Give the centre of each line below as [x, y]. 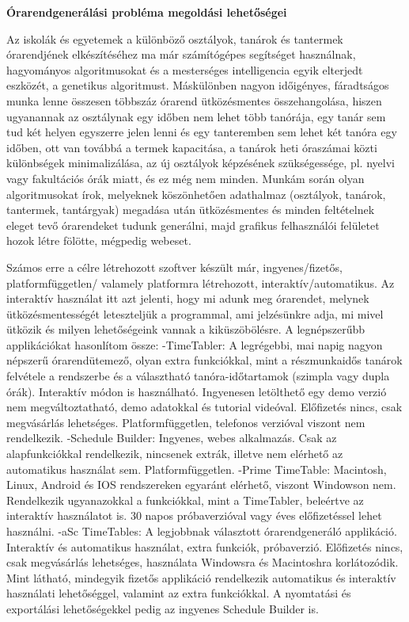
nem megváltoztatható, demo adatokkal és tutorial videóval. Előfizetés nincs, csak [204, 407]
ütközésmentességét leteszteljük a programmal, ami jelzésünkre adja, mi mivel [195, 313]
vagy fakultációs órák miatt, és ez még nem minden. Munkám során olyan [186, 178]
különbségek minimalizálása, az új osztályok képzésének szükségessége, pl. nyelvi [201, 163]
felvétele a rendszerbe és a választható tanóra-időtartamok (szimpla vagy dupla [198, 376]
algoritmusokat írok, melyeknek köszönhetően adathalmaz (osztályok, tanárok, [196, 194]
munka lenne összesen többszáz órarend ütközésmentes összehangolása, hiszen [194, 100]
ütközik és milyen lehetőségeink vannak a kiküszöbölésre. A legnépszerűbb [186, 329]
